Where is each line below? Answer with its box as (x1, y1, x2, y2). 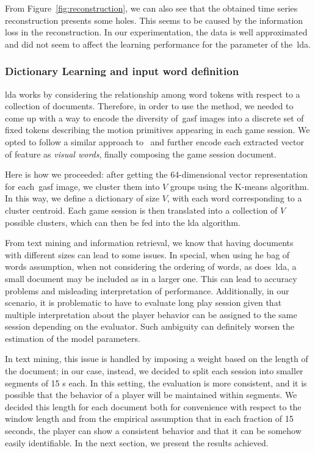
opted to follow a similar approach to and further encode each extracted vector (5, 135, 304, 148)
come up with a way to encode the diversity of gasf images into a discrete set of (5, 111, 304, 124)
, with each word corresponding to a (167, 192, 302, 205)
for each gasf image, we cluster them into (5, 179, 160, 192)
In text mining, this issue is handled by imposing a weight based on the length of (5, 352, 308, 365)
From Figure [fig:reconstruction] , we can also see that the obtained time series (5, 2, 298, 14)
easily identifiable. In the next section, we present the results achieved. (5, 436, 269, 449)
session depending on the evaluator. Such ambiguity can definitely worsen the (5, 320, 295, 333)
